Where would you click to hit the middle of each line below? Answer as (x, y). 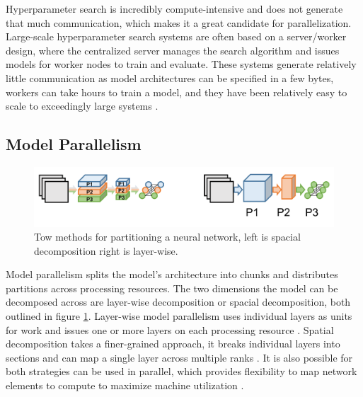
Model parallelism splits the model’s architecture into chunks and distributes (172, 274)
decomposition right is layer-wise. (106, 250)
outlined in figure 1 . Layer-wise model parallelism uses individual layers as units (179, 316)
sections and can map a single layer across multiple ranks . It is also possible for (179, 357)
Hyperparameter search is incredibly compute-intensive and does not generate (174, 8)
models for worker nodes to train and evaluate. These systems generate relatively (181, 64)
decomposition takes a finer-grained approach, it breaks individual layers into (173, 344)
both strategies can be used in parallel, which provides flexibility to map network (181, 371)
